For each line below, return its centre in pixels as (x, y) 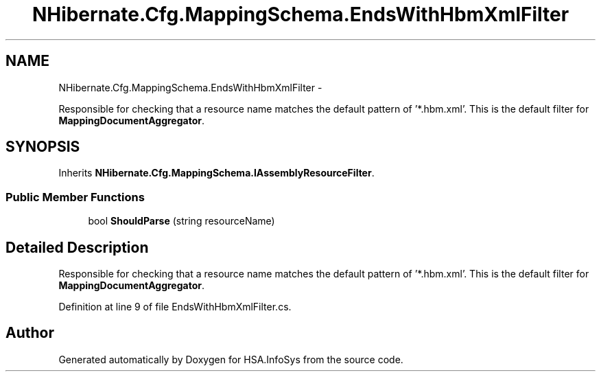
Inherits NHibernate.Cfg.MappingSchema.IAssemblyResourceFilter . (216, 173)
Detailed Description (77, 247)
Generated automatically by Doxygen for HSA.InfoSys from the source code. (231, 359)
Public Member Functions (75, 197)
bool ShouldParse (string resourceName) (181, 221)
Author (30, 333)
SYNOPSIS (43, 147)
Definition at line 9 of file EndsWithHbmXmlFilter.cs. (175, 307)
